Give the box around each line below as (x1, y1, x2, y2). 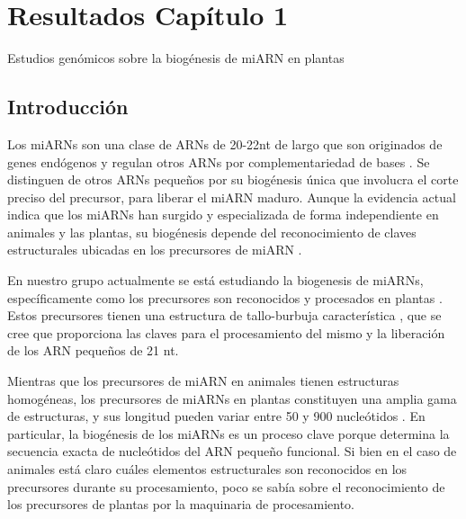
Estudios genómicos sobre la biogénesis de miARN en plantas (7, 49, 345, 67)
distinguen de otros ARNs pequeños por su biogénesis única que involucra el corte (7, 170, 459, 189)
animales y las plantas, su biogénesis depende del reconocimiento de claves (7, 222, 417, 241)
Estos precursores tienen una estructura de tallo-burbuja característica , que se (7, 306, 442, 325)
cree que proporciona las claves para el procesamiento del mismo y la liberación (7, 323, 445, 342)
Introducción (7, 93, 129, 121)
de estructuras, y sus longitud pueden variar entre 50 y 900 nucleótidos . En (7, 407, 426, 425)
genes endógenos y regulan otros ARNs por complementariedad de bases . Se (7, 152, 430, 171)
